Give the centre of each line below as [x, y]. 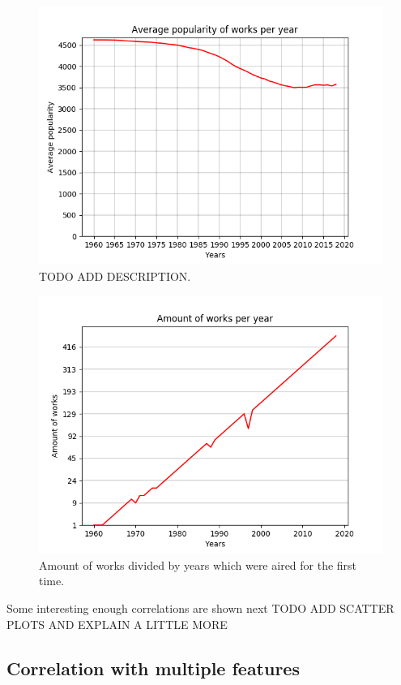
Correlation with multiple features [153, 668]
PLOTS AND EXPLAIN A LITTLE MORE [117, 624]
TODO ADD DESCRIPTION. [115, 276]
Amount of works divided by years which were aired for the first [198, 564]
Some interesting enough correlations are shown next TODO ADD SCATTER [200, 607]
